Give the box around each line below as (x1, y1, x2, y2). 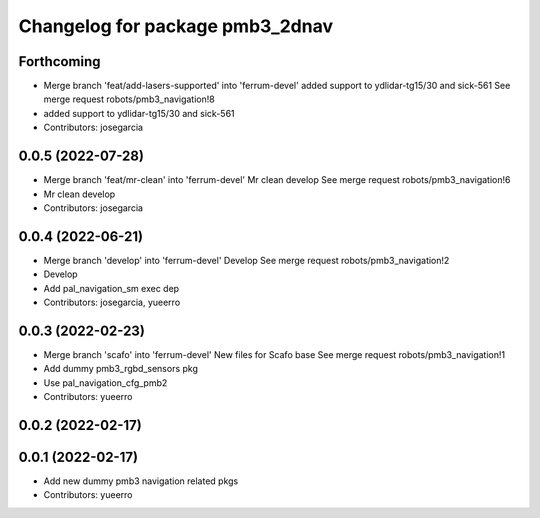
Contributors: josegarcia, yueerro (43, 296, 181, 308)
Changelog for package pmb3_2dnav (18, 15, 334, 37)
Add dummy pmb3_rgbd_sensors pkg (43, 363, 199, 375)
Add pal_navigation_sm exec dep (43, 282, 180, 294)
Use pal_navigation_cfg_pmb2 (43, 376, 168, 389)
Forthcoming (18, 53, 101, 70)
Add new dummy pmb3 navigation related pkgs (43, 475, 239, 487)
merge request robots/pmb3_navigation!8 (43, 93, 215, 105)
